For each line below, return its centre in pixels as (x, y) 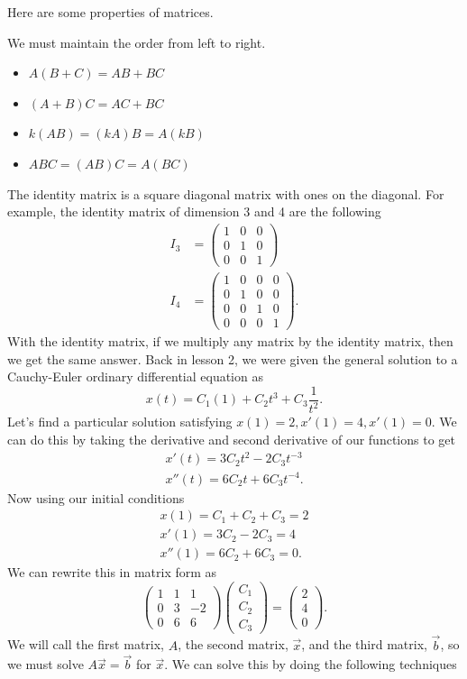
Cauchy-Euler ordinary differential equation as (135, 376)
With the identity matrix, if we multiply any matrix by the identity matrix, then (230, 341)
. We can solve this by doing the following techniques (311, 664)
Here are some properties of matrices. (110, 12)
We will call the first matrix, (86, 644)
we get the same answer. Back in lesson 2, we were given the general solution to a (233, 358)
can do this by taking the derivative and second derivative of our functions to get (231, 439)
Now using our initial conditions (96, 497)
